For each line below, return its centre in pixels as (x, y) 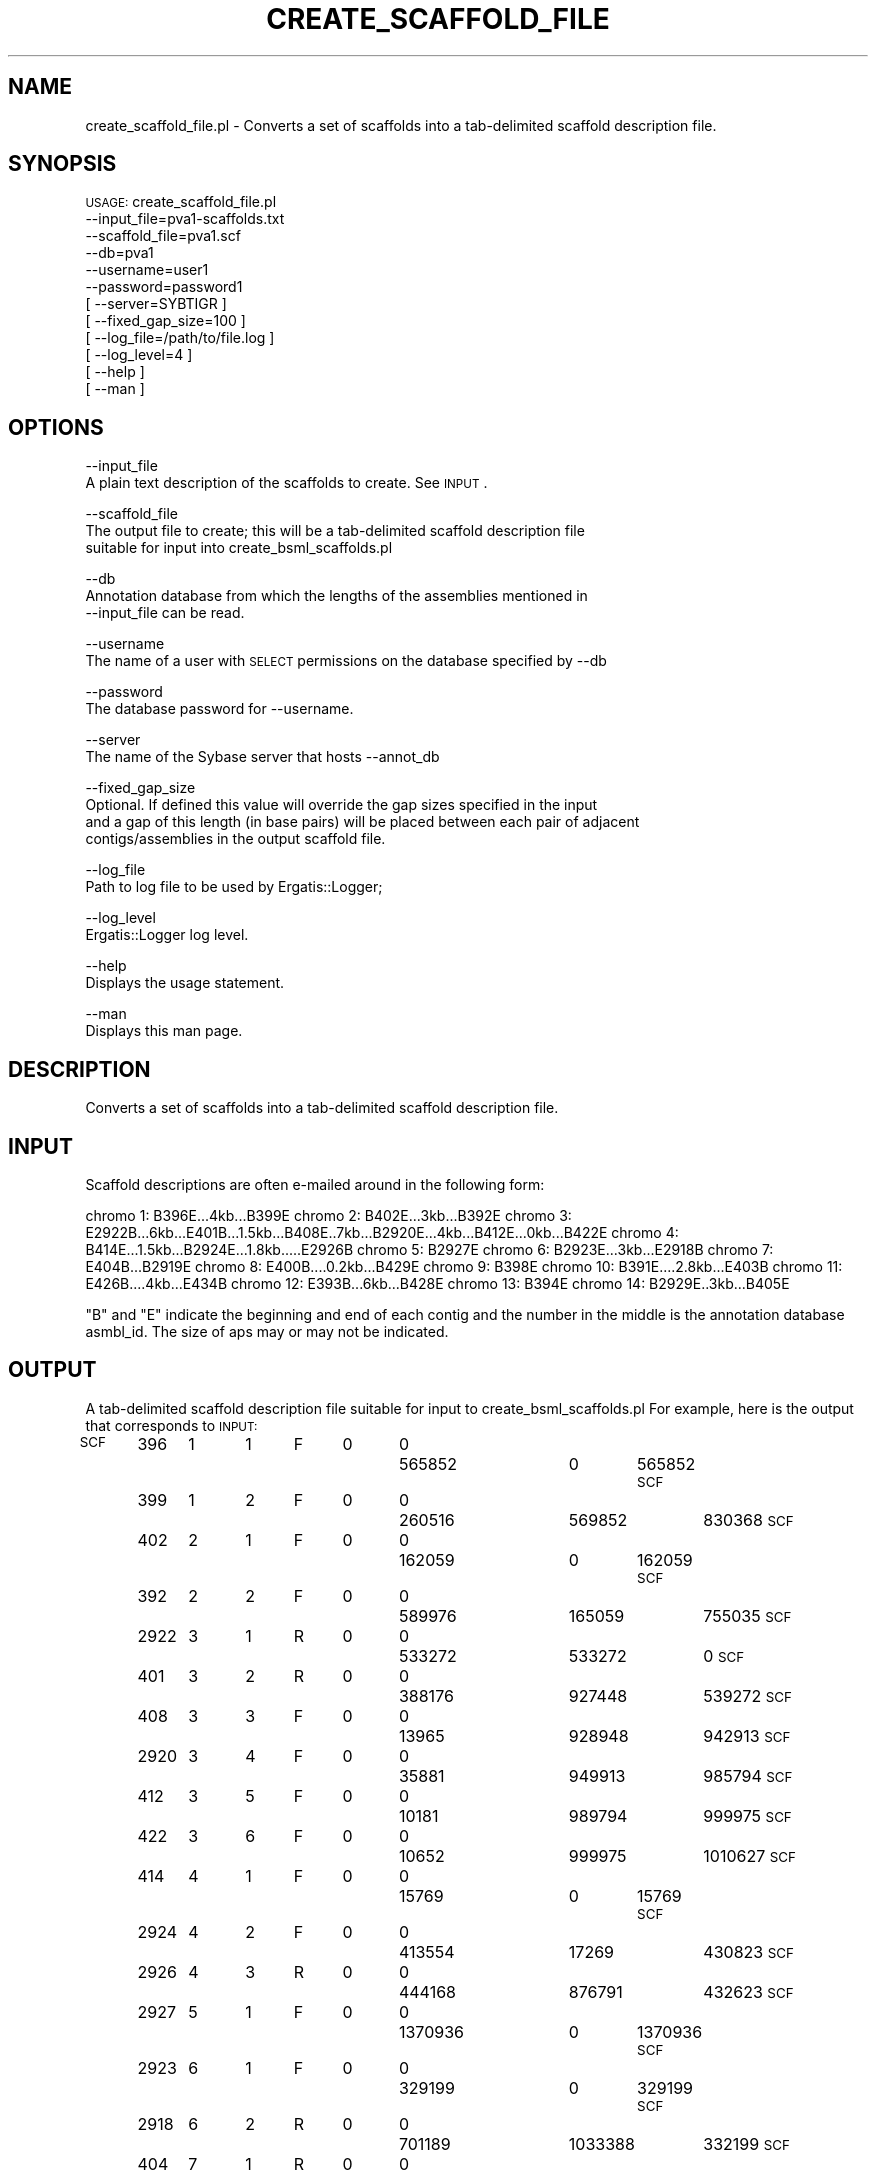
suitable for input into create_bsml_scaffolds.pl (239, 548)
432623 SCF (748, 1991)
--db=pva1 (119, 253)
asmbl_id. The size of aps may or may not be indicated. (267, 1331)
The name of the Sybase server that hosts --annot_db (262, 757)
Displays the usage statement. (185, 983)
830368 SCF (748, 1519)
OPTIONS (56, 427)
